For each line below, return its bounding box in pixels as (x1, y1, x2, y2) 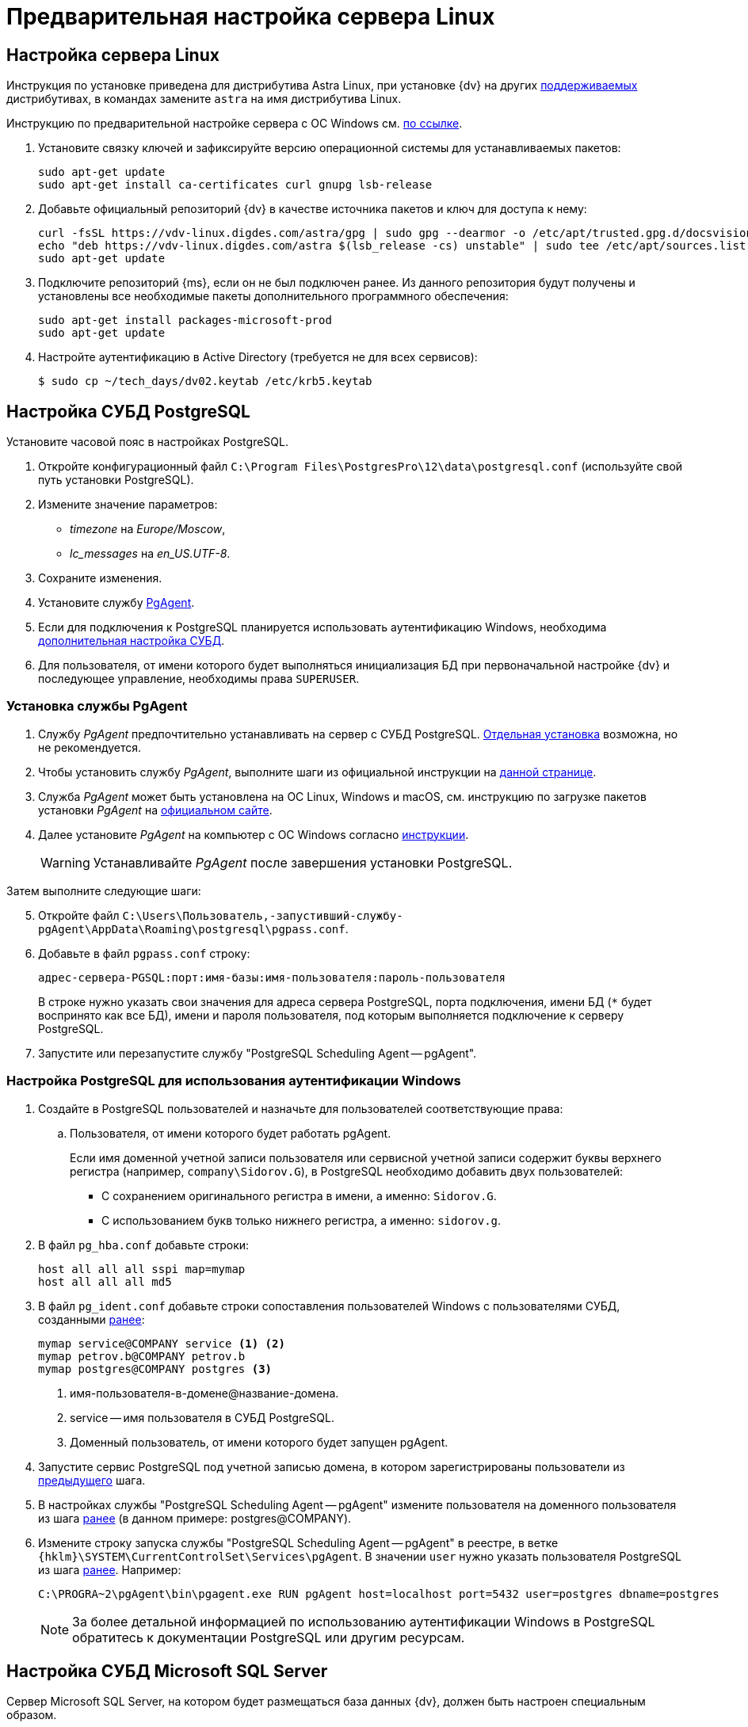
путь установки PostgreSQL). (38, 473, 194, 487)
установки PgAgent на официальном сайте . (38, 803, 273, 817)
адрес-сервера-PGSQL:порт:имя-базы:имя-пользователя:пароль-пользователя (38, 970, 506, 984)
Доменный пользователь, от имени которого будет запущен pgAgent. (70, 1435, 448, 1449)
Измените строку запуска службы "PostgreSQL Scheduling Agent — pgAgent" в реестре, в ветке (38, 1535, 559, 1550)
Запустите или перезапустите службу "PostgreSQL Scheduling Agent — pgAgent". (38, 1046, 477, 1060)
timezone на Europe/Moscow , (70, 522, 226, 536)
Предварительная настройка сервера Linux (6, 3, 495, 30)
